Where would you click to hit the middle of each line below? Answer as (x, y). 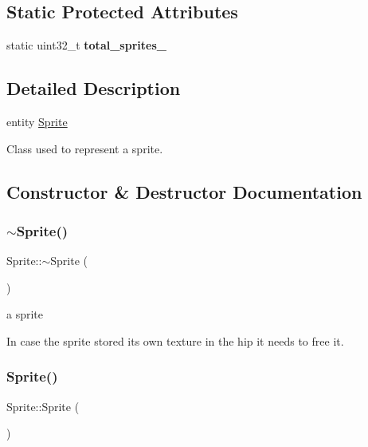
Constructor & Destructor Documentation (184, 191)
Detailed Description (94, 88)
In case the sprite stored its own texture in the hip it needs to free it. (175, 340)
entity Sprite (37, 121)
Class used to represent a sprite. (85, 148)
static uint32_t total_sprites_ (86, 45)
